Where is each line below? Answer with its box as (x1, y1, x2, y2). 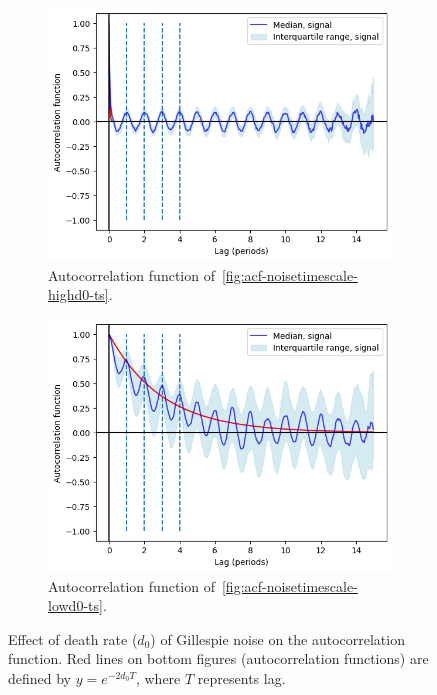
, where (135, 668, 181, 689)
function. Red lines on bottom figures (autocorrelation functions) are (8, 648, 429, 669)
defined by (8, 668, 72, 689)
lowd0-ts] (48, 595, 103, 616)
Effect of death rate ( (8, 628, 138, 649)
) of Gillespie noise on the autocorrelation (150, 628, 405, 649)
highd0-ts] (48, 284, 109, 305)
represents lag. (197, 668, 286, 689)
